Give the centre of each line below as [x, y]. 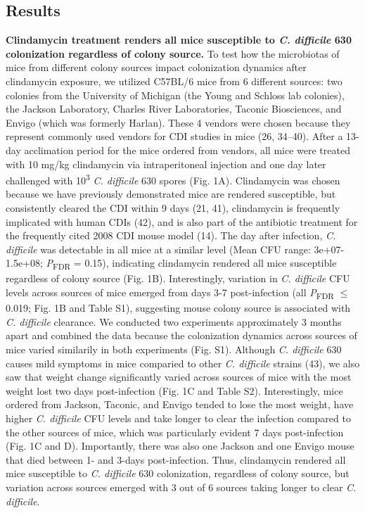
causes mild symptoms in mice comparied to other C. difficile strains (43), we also [183, 363]
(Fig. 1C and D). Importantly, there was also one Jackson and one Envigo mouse [180, 446]
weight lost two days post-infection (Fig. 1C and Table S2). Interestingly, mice [174, 390]
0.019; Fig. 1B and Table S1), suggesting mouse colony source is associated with [178, 308]
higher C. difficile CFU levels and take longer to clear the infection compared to [178, 418]
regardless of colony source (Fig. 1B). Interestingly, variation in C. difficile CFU [178, 278]
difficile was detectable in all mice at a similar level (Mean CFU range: [158, 249]
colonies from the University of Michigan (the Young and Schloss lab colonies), [175, 95]
